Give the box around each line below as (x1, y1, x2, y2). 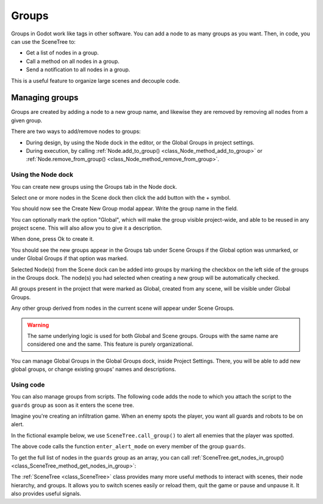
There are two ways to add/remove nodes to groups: (11, 128, 141, 135)
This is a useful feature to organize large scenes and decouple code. (11, 77, 181, 84)
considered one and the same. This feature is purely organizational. (27, 340, 194, 348)
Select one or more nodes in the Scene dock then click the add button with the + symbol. (11, 194, 231, 201)
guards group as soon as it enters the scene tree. (11, 402, 135, 409)
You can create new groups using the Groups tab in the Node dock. (11, 183, 178, 190)
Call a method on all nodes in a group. (26, 58, 120, 65)
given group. (11, 117, 42, 124)
